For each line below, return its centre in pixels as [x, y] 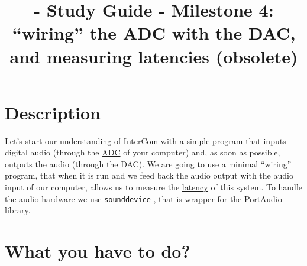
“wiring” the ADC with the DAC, [154, 33]
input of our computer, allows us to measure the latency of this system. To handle [154, 187]
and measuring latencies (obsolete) [154, 56]
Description [53, 112]
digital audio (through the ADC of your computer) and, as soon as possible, [143, 152]
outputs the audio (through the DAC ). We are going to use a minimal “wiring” [148, 163]
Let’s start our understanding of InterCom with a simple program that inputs [146, 140]
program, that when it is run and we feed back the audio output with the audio [149, 175]
